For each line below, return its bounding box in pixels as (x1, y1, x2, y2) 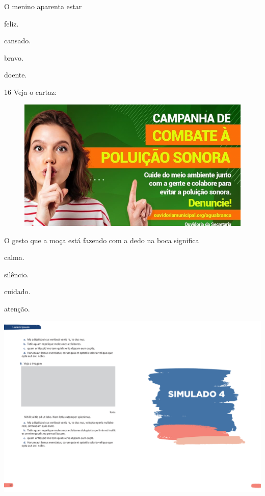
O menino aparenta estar (4, 1, 82, 11)
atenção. (4, 303, 30, 314)
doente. (4, 69, 27, 80)
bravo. (4, 52, 23, 63)
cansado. (4, 35, 31, 46)
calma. (4, 252, 24, 263)
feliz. (4, 18, 19, 29)
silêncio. (4, 269, 29, 279)
